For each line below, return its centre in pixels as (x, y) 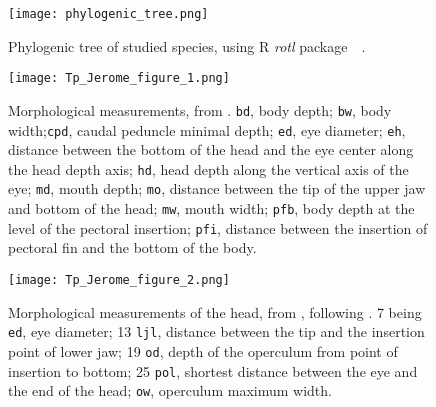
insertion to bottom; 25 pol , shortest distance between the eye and (213, 370)
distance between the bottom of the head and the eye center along (211, 149)
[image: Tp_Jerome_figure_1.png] (119, 78)
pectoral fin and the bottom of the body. (132, 247)
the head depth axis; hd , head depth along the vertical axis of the (208, 168)
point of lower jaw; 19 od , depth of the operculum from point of (203, 350)
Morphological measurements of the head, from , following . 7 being (215, 311)
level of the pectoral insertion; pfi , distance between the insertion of (218, 227)
